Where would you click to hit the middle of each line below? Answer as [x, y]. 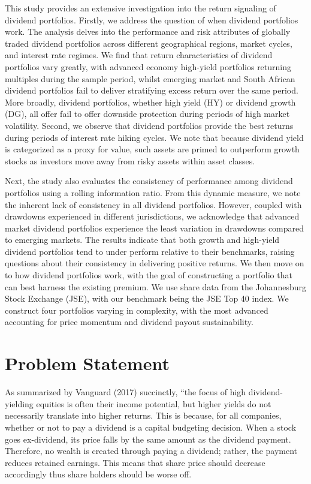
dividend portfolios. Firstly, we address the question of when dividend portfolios [152, 19]
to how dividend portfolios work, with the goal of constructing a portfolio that [149, 275]
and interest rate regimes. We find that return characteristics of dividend [139, 55]
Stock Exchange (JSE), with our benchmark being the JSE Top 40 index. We [147, 298]
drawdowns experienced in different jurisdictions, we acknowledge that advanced [152, 216]
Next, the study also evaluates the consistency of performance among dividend [149, 181]
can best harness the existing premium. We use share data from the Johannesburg [155, 286]
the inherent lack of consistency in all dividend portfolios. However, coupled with [153, 204]
